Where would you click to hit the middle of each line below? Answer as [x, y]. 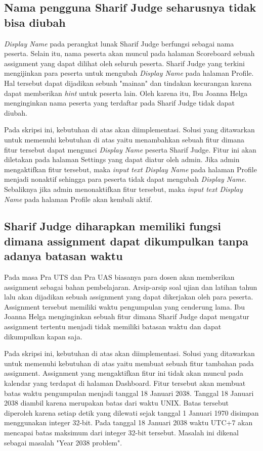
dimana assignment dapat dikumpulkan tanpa [126, 241]
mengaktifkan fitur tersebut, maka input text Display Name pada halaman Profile [130, 169]
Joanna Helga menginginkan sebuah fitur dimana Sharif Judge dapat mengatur [127, 316]
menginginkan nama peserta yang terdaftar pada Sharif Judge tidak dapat [119, 103]
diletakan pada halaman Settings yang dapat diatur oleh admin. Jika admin [122, 159]
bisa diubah [35, 22]
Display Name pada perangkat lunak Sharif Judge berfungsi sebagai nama [119, 43]
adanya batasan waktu [63, 256]
